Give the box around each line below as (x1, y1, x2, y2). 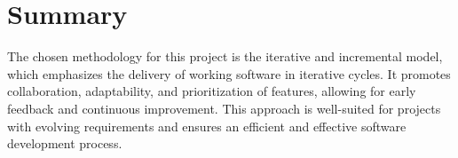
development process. (7, 134, 122, 153)
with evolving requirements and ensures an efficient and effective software (7, 116, 407, 135)
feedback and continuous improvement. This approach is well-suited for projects (7, 99, 441, 117)
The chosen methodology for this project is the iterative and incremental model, (7, 47, 443, 66)
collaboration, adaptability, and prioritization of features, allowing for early (7, 82, 416, 100)
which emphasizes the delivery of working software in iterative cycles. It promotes (7, 64, 451, 83)
